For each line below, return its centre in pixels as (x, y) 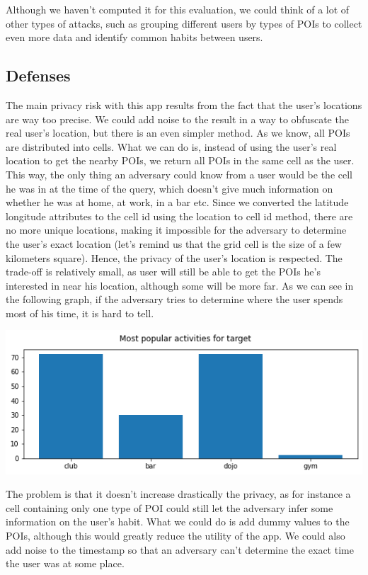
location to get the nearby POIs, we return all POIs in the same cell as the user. (180, 160)
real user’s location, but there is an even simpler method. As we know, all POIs (178, 133)
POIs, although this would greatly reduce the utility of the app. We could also (176, 535)
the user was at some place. (65, 563)
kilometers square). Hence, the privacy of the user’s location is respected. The (174, 257)
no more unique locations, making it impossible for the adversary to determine (176, 230)
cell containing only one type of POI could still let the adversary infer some (169, 507)
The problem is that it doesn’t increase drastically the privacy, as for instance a (178, 494)
